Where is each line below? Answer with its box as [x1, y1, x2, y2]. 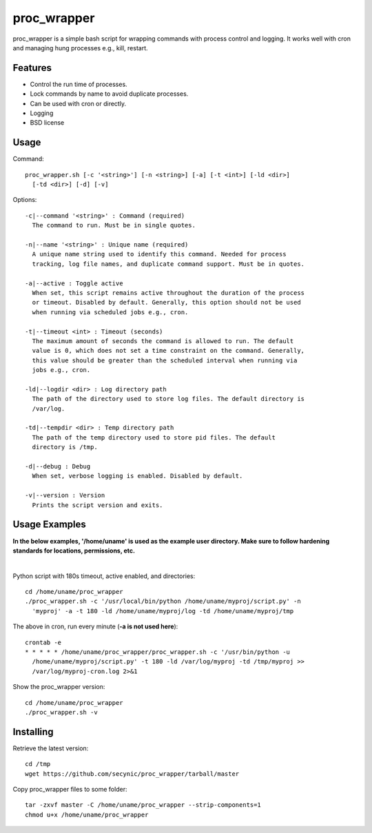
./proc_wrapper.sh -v [25, 708, 98, 716]
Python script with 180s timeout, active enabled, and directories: [12, 572, 196, 580]
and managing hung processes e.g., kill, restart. [12, 43, 148, 52]
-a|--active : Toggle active [25, 279, 123, 287]
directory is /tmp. [32, 443, 98, 451]
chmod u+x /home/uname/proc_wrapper [25, 810, 149, 819]
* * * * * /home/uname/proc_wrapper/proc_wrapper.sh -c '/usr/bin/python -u [25, 648, 291, 656]
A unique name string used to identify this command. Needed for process [32, 250, 287, 258]
